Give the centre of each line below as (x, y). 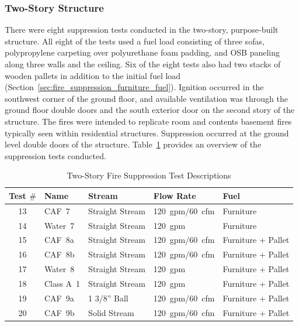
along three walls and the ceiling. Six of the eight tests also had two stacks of (143, 64)
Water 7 (59, 225)
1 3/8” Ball (108, 298)
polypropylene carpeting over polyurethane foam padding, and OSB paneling (142, 52)
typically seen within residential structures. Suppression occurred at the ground (147, 133)
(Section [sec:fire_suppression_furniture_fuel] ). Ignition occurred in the (134, 87)
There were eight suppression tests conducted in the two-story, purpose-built (142, 30)
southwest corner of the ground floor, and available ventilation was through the (147, 98)
